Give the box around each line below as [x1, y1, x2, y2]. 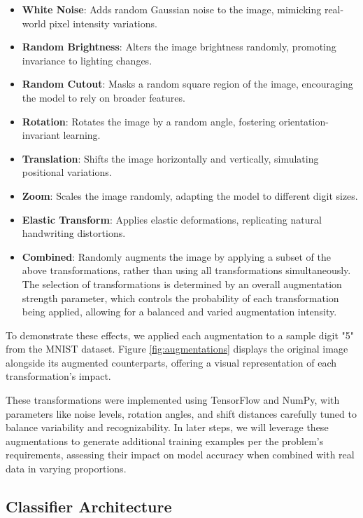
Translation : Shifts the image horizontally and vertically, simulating [22, 151, 319, 165]
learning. [63, 128, 101, 142]
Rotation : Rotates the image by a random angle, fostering [22, 114, 276, 128]
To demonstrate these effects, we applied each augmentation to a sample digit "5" [6, 327, 355, 342]
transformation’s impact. [6, 369, 111, 383]
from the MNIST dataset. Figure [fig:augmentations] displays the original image [6, 341, 348, 356]
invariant [22, 128, 60, 142]
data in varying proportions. [6, 461, 127, 476]
